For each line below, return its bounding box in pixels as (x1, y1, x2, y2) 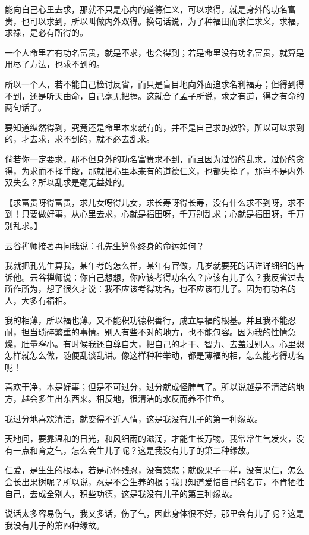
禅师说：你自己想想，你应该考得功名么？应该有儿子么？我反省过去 (46, 270, 304, 283)
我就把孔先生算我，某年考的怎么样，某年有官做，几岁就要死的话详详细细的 (5, 259, 296, 272)
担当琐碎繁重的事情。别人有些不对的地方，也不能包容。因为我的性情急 (21, 326, 296, 338)
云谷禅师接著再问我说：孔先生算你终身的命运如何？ (5, 239, 204, 251)
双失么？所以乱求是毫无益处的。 (5, 176, 130, 188)
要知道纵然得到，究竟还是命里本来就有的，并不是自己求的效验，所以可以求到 (5, 121, 304, 133)
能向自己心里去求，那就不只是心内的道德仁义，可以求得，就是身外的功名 (5, 3, 288, 15)
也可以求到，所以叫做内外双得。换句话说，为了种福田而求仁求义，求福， (21, 14, 304, 27)
